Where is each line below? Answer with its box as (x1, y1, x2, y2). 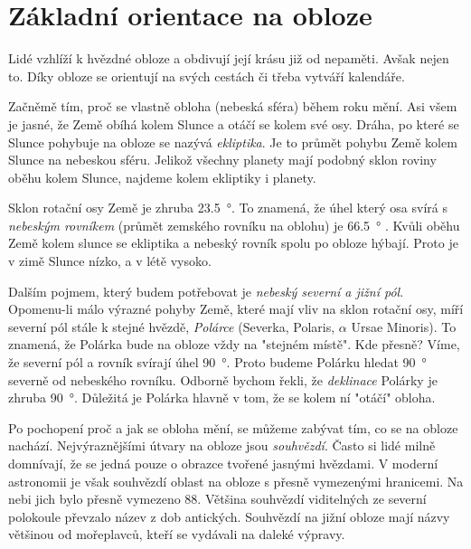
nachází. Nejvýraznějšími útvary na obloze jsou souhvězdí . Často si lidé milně (8, 436, 436, 455)
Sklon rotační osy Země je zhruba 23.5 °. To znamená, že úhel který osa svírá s (8, 198, 447, 217)
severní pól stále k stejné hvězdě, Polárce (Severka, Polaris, (8, 317, 335, 336)
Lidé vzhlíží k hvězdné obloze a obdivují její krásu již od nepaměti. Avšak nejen (8, 49, 449, 68)
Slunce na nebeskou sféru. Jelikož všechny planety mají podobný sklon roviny (8, 150, 437, 169)
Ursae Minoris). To (351, 317, 457, 336)
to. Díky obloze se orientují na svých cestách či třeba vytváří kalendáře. (8, 66, 405, 85)
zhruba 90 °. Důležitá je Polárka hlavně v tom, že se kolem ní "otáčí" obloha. (8, 388, 436, 407)
